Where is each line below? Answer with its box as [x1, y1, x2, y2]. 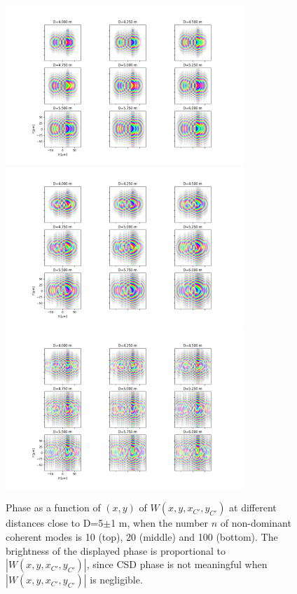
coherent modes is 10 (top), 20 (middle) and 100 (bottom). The [6, 530, 278, 544]
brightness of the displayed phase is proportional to [6, 543, 226, 558]
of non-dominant [220, 516, 291, 530]
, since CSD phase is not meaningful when [86, 557, 268, 572]
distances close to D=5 [6, 516, 104, 530]
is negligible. [90, 572, 143, 587]
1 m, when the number [111, 516, 209, 530]
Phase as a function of [6, 500, 101, 515]
